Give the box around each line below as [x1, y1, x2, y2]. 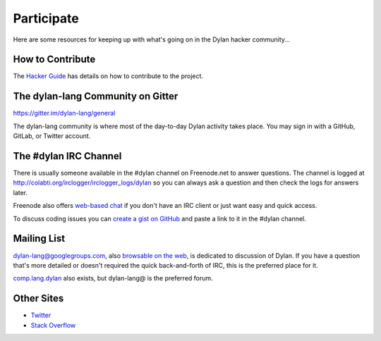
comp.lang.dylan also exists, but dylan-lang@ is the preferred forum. [13, 274, 213, 283]
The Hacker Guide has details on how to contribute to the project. [13, 72, 204, 80]
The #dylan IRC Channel [13, 150, 122, 162]
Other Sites [13, 292, 64, 304]
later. [13, 188, 28, 197]
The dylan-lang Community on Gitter [13, 90, 179, 102]
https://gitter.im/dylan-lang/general [13, 109, 116, 118]
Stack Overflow [30, 321, 76, 329]
